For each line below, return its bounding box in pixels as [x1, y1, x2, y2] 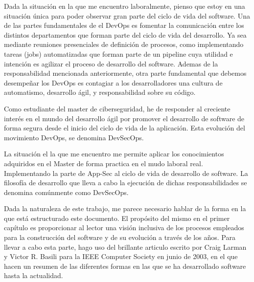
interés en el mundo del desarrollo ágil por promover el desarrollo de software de [4, 113, 245, 123]
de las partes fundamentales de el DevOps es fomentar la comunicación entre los [4, 20, 244, 30]
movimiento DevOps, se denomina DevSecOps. [4, 132, 144, 142]
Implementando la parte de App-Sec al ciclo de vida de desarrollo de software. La [4, 168, 248, 178]
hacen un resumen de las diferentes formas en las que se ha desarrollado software [4, 260, 246, 271]
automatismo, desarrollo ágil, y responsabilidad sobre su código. [4, 87, 196, 97]
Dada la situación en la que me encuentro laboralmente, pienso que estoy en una [4, 1, 245, 11]
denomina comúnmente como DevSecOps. [4, 187, 129, 197]
